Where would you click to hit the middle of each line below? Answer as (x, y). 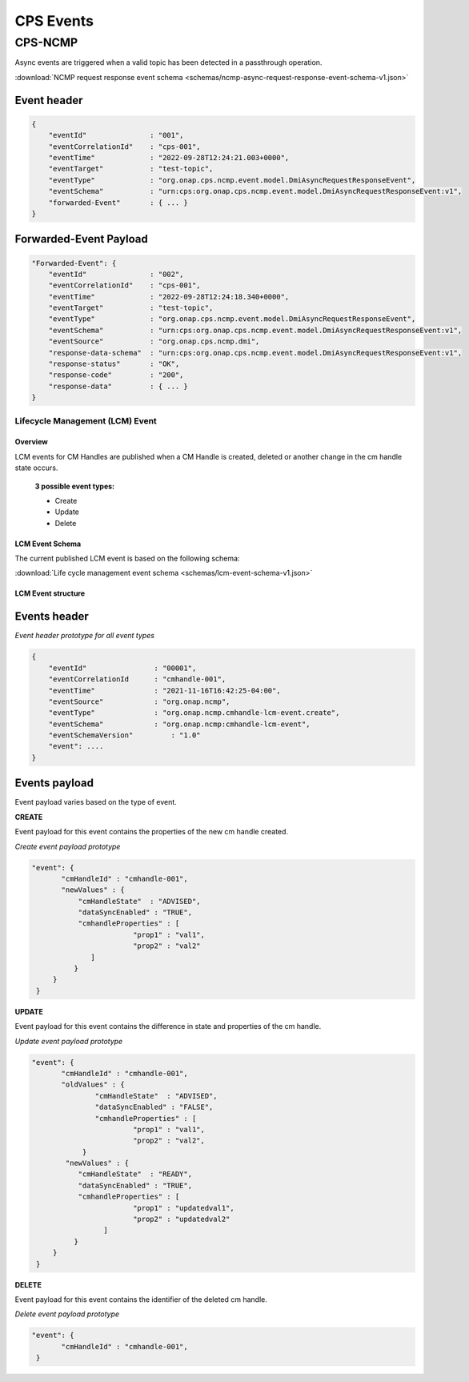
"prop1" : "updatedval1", (184, 1208)
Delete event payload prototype (67, 1314)
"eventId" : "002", (116, 274)
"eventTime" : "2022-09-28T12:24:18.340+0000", (169, 297)
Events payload (54, 783)
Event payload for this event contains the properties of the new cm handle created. (151, 832)
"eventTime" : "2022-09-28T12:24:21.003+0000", (169, 157)
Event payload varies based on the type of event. (96, 802)
